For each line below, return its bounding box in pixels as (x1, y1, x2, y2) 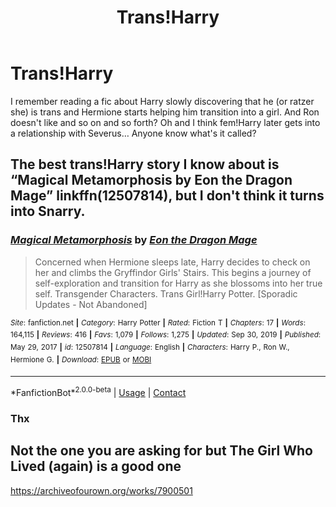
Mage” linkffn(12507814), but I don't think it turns (10, 187, 325, 205)
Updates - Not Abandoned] (34, 298, 148, 310)
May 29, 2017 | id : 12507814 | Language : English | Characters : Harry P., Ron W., (10, 342, 290, 352)
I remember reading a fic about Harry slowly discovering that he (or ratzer (10, 95, 315, 107)
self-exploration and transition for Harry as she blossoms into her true (34, 277, 323, 289)
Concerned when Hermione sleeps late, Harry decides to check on (34, 256, 311, 268)
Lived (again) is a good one (10, 458, 182, 475)
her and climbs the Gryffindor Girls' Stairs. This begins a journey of (34, 266, 312, 278)
